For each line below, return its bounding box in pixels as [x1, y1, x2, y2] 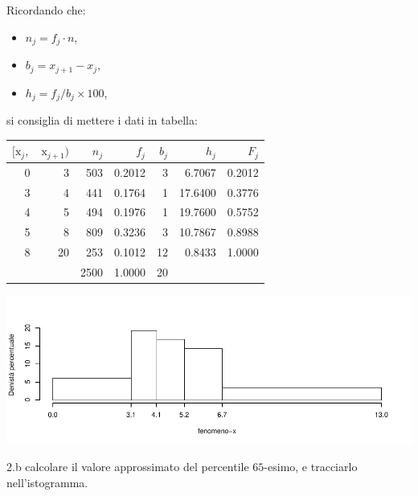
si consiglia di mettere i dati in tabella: [6, 111, 198, 128]
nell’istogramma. [6, 473, 88, 490]
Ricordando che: [6, 2, 86, 18]
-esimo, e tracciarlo [264, 458, 358, 475]
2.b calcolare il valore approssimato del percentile [6, 458, 249, 475]
